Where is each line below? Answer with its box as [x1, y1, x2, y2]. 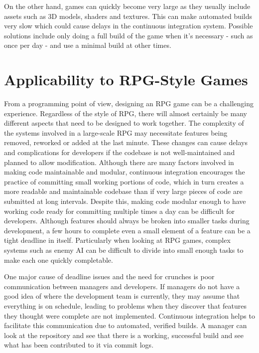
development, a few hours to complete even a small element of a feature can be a [4, 225, 251, 235]
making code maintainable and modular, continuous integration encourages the [4, 167, 245, 177]
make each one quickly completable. [4, 254, 113, 265]
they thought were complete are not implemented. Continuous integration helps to [4, 310, 255, 321]
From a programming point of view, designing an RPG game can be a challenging [4, 98, 254, 109]
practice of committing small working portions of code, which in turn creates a [4, 176, 244, 186]
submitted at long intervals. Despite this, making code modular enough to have [4, 196, 246, 206]
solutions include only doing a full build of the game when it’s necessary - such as [4, 30, 253, 40]
